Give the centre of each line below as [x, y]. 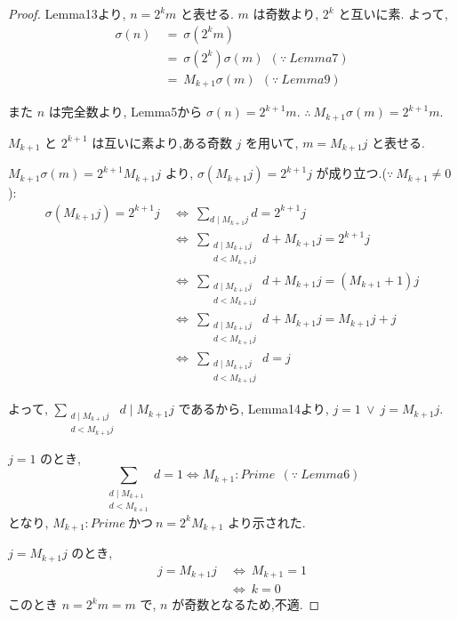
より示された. [267, 522]
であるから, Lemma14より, [253, 409]
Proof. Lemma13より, [67, 13]
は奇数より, [286, 13]
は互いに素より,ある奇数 [162, 142]
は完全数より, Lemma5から [125, 112]
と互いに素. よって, [393, 13]
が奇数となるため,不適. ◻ [246, 604]
